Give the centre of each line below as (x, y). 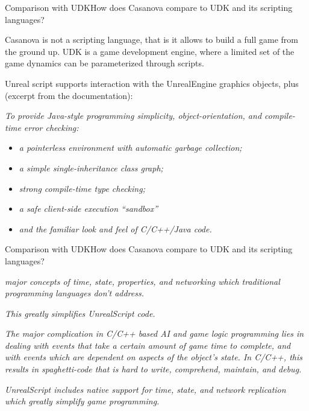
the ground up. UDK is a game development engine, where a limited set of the (150, 51)
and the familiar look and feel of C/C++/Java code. (115, 228)
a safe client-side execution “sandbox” (89, 209)
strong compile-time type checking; (82, 188)
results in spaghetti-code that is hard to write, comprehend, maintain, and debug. (153, 369)
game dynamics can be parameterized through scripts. (105, 63)
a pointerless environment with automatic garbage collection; (130, 148)
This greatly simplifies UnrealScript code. (80, 313)
